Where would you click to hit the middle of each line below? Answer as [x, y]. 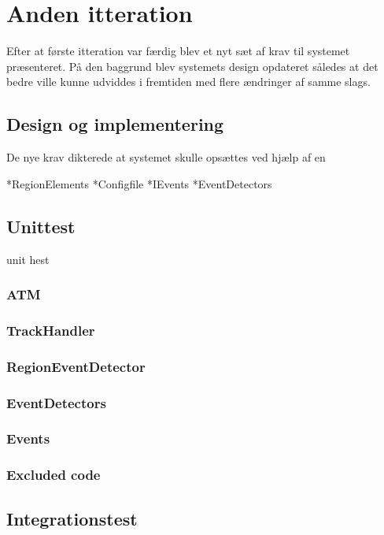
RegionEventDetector [76, 366]
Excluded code [54, 475]
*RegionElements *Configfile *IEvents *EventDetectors [139, 183]
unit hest [28, 259]
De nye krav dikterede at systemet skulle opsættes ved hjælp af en [166, 157]
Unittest [41, 226]
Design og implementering [115, 124]
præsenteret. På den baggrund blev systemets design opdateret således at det [192, 66]
